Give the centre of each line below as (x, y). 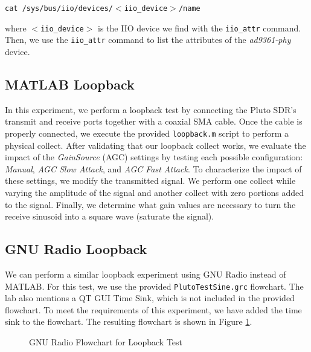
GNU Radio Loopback (76, 249)
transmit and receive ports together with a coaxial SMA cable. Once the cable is (154, 121)
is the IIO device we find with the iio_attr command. (200, 28)
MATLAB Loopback (70, 84)
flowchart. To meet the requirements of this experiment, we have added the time (153, 309)
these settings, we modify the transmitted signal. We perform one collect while (150, 181)
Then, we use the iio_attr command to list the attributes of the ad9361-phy (148, 40)
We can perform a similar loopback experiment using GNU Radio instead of (146, 274)
